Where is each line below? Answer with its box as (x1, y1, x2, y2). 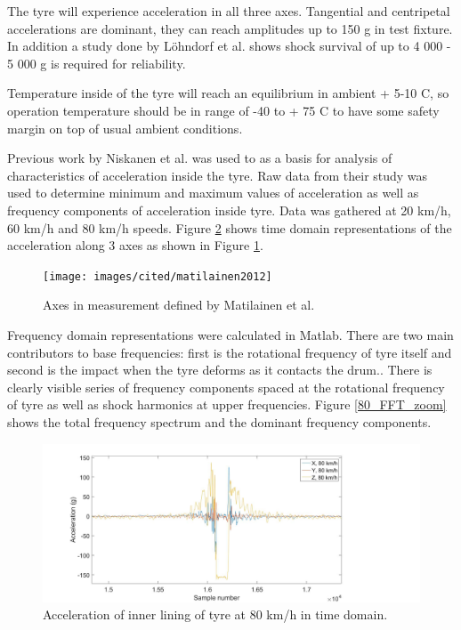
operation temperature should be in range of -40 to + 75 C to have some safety (7, 101, 440, 119)
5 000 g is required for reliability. (7, 53, 186, 72)
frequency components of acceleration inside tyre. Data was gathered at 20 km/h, (7, 200, 451, 219)
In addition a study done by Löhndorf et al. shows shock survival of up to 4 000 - (7, 36, 451, 55)
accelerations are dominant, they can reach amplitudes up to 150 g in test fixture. (7, 19, 453, 37)
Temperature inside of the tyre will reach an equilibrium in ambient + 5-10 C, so (7, 84, 449, 102)
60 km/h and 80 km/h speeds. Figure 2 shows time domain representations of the (7, 218, 452, 237)
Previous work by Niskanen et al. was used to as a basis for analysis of (7, 149, 392, 167)
